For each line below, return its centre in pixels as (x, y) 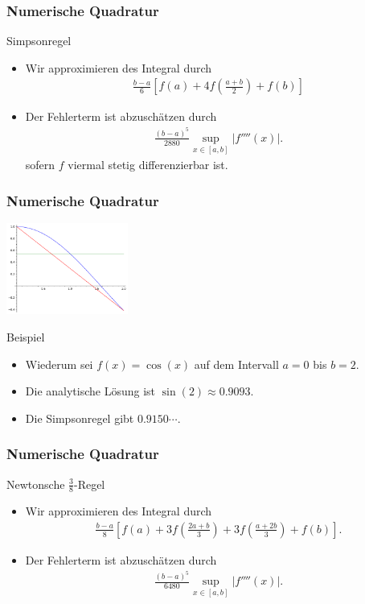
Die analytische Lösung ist (90, 391)
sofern (40, 165)
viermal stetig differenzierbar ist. (148, 165)
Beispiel (26, 336)
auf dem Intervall (236, 364)
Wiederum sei (59, 364)
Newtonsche (36, 484)
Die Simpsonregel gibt (80, 418)
